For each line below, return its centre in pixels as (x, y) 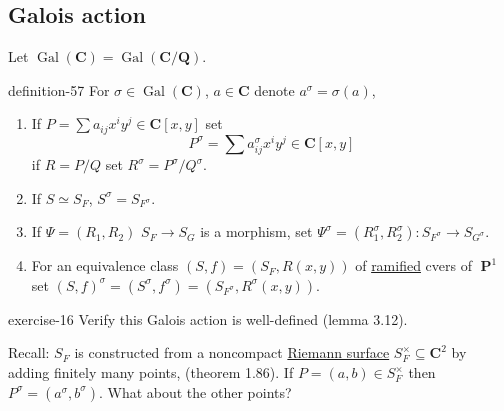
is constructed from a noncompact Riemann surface (232, 352)
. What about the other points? (195, 391)
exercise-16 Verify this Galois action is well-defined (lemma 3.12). (208, 318)
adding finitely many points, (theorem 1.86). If (151, 372)
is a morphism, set (256, 231)
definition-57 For (59, 89)
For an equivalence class (105, 265)
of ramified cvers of (413, 265)
